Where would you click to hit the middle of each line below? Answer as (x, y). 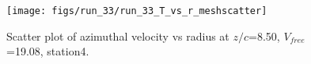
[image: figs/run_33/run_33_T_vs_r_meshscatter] (137, 11)
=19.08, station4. (48, 51)
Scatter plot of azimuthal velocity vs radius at (118, 36)
